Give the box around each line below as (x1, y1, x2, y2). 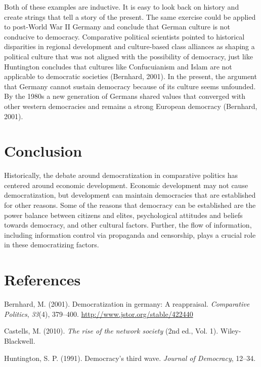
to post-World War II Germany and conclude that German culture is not (4, 21, 231, 32)
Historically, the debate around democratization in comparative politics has (4, 170, 238, 180)
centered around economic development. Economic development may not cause (4, 179, 248, 190)
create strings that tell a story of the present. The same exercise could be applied (4, 11, 256, 22)
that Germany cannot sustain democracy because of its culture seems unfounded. (4, 81, 256, 91)
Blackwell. (4, 335, 35, 346)
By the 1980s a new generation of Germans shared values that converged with (4, 91, 246, 101)
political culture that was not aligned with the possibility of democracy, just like (4, 51, 253, 61)
